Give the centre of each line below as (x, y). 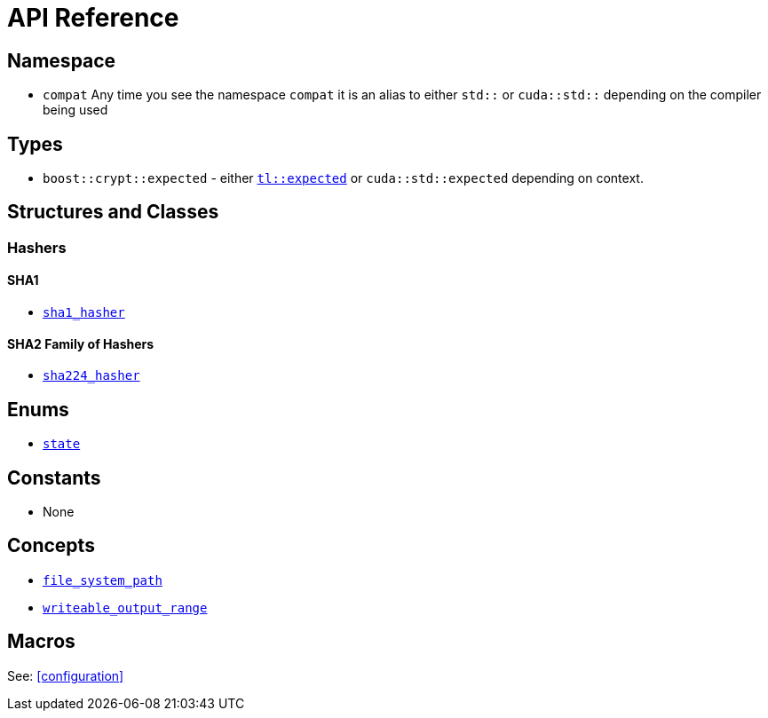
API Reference (93, 18)
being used (75, 110)
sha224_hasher (91, 376)
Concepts (51, 546)
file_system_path (103, 580)
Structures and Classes (113, 212)
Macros (41, 642)
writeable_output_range (125, 608)
